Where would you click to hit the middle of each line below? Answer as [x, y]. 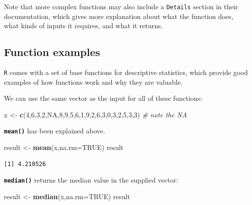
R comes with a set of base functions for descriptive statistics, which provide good [126, 72]
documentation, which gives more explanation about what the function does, [119, 16]
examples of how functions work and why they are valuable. [93, 82]
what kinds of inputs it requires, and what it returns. [84, 26]
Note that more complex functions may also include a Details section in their [121, 6]
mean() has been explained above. [55, 131]
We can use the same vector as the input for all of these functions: [103, 98]
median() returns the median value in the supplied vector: [91, 180]
